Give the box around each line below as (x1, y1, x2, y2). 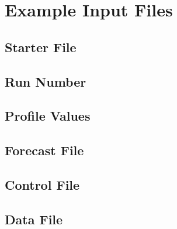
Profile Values (5, 107, 91, 125)
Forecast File (5, 141, 84, 159)
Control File (5, 175, 80, 193)
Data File (5, 210, 63, 228)
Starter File (5, 37, 77, 56)
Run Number (5, 72, 86, 90)
